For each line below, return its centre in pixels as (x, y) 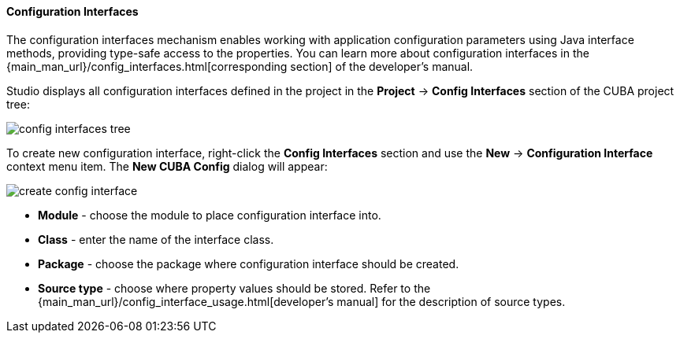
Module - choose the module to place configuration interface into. (210, 215)
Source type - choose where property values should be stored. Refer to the (234, 288)
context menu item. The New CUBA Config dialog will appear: (167, 166)
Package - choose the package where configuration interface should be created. (249, 263)
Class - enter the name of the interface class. (156, 239)
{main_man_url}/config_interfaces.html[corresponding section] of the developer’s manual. (240, 66)
